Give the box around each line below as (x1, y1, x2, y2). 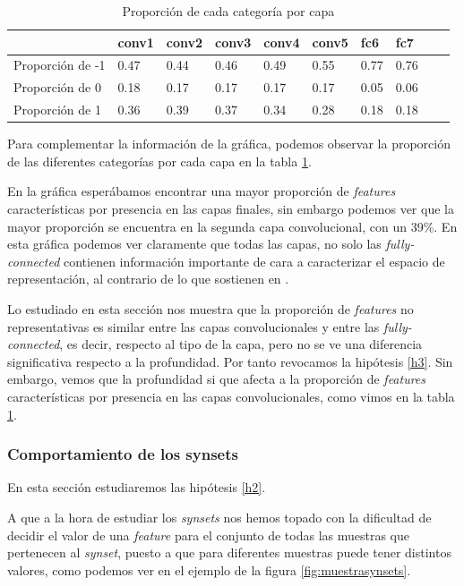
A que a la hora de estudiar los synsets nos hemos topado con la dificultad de (7, 507, 432, 526)
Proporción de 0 (13, 78, 101, 97)
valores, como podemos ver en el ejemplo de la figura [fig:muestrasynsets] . (7, 560, 411, 579)
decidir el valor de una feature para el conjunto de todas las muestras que (7, 525, 409, 544)
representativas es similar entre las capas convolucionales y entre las (7, 317, 380, 335)
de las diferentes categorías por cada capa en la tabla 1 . (7, 151, 312, 170)
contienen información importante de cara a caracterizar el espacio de (63, 251, 445, 270)
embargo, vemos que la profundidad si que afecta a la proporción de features (7, 369, 426, 388)
